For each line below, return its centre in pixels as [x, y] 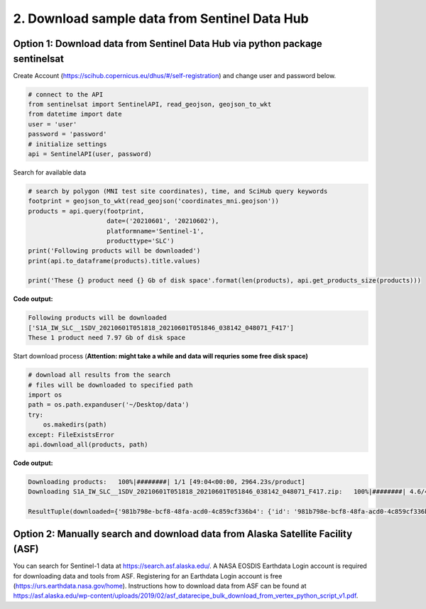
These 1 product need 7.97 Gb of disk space [107, 338]
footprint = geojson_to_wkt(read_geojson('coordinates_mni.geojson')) [154, 201]
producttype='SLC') [141, 241]
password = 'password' [67, 134]
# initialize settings [67, 144]
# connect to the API [66, 94]
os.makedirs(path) [75, 425]
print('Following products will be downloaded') [114, 251]
